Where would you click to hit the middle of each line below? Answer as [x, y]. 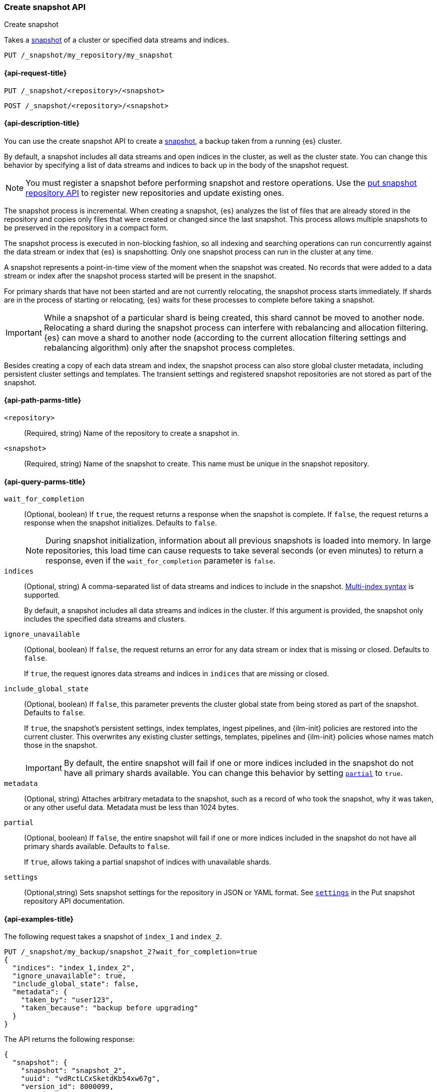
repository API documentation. [74, 901]
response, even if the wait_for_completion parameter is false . [161, 561]
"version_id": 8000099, [67, 1087]
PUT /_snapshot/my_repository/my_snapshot [89, 55]
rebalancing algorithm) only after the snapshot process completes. [169, 347]
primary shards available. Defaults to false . [97, 847]
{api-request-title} [36, 73]
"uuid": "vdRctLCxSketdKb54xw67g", [90, 1079]
